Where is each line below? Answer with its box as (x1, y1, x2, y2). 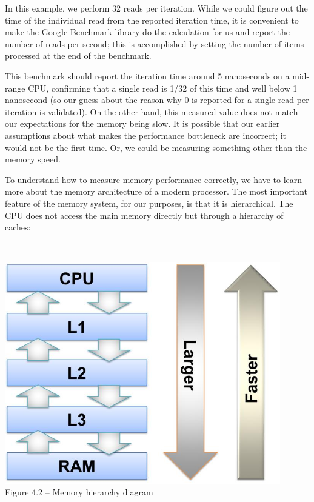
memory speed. (5, 153, 61, 166)
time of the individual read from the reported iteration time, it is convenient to (5, 13, 299, 26)
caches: (5, 221, 31, 233)
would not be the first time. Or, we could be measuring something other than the (5, 141, 307, 153)
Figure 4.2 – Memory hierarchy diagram (5, 486, 153, 498)
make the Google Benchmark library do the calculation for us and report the (5, 25, 290, 38)
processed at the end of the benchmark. (5, 49, 152, 62)
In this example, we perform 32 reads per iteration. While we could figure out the (5, 2, 308, 14)
